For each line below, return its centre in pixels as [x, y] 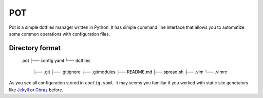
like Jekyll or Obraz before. [36, 90]
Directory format [35, 48]
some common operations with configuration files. [59, 34]
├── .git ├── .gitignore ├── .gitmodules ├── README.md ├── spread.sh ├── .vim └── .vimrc [130, 72]
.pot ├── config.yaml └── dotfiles [56, 60]
